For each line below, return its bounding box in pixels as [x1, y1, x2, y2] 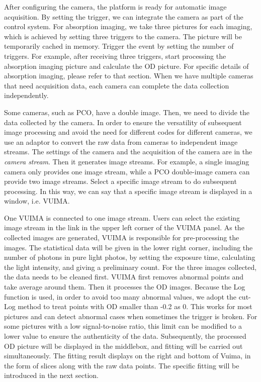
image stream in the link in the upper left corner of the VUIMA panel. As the [4, 222, 244, 233]
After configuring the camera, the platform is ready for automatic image [4, 2, 227, 12]
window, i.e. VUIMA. [4, 196, 70, 206]
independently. [4, 90, 49, 101]
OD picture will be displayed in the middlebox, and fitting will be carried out [4, 340, 243, 351]
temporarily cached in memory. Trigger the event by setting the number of [4, 41, 234, 51]
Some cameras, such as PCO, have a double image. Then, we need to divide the [4, 107, 250, 117]
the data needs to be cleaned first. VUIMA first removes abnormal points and [4, 271, 244, 282]
